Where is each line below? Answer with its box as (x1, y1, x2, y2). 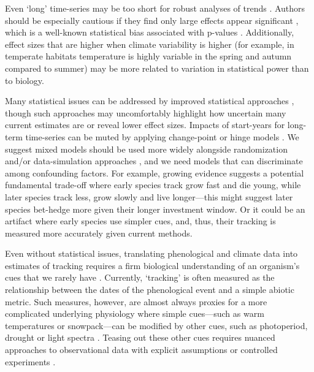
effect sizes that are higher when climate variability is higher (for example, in (5, 37, 294, 50)
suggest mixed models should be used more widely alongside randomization (5, 142, 288, 155)
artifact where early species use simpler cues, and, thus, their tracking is (5, 214, 276, 227)
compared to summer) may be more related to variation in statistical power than (5, 61, 309, 74)
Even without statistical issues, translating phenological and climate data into (5, 247, 298, 260)
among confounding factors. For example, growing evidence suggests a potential (5, 166, 304, 179)
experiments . (5, 355, 56, 368)
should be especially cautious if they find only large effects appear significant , (5, 13, 299, 26)
